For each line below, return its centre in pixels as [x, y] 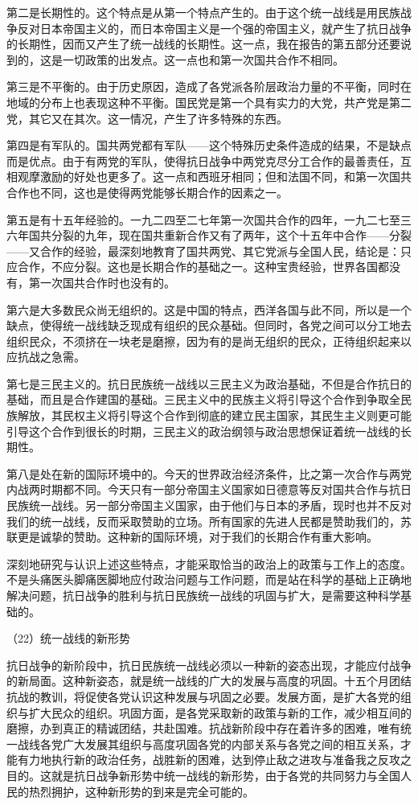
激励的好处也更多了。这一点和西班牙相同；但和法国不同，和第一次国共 [225, 177]
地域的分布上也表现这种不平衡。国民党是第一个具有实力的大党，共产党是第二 [209, 102]
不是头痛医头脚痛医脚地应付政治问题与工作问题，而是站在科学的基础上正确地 [209, 579]
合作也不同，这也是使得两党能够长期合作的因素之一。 [147, 192]
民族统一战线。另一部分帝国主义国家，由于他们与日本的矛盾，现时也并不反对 [209, 505]
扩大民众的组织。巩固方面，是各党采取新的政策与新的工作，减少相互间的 [220, 712]
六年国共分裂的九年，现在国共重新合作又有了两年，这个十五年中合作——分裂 [209, 235]
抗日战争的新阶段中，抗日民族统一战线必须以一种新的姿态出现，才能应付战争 [209, 665]
